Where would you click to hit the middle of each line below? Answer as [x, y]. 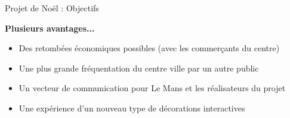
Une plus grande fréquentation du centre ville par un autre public [139, 68]
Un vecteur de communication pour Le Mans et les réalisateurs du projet [152, 88]
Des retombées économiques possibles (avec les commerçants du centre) [149, 48]
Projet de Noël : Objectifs [52, 8]
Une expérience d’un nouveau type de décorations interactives [132, 108]
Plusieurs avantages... [50, 28]
